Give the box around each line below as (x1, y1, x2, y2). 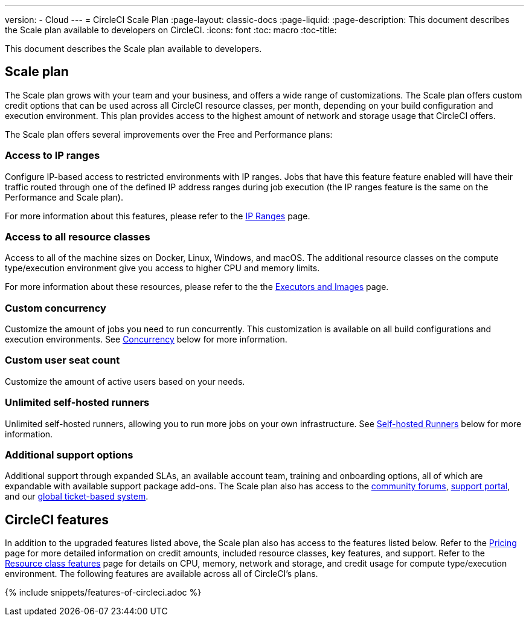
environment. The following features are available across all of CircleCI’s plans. (5, 568, 318, 579)
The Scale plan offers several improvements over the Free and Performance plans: (5, 129, 333, 140)
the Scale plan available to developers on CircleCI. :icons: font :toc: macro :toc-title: (5, 25, 337, 35)
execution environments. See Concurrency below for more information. (5, 334, 287, 345)
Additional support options (5, 448, 133, 461)
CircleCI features (5, 512, 109, 527)
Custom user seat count (5, 354, 120, 367)
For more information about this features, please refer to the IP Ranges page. (5, 210, 310, 221)
